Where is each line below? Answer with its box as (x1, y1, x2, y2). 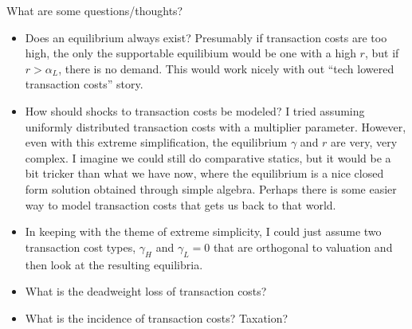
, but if (364, 45, 399, 61)
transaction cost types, (25, 238, 136, 255)
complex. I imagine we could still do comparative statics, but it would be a (25, 149, 391, 166)
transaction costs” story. (25, 76, 143, 92)
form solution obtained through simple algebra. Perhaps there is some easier (25, 180, 397, 197)
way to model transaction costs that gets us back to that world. (25, 196, 336, 213)
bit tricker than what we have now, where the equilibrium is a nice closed (25, 165, 384, 182)
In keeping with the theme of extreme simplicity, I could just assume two (25, 223, 382, 240)
